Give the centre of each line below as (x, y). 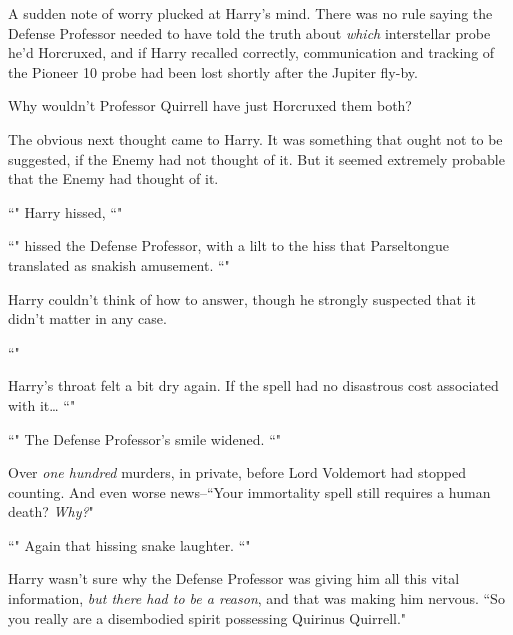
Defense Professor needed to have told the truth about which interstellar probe (249, 32)
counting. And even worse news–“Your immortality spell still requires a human (249, 491)
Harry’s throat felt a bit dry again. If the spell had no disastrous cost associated (253, 385)
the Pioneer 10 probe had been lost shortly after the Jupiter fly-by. (213, 71)
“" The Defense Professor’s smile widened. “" (144, 438)
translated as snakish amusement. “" (119, 264)
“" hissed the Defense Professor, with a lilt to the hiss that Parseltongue (228, 245)
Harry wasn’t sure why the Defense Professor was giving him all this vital (234, 578)
